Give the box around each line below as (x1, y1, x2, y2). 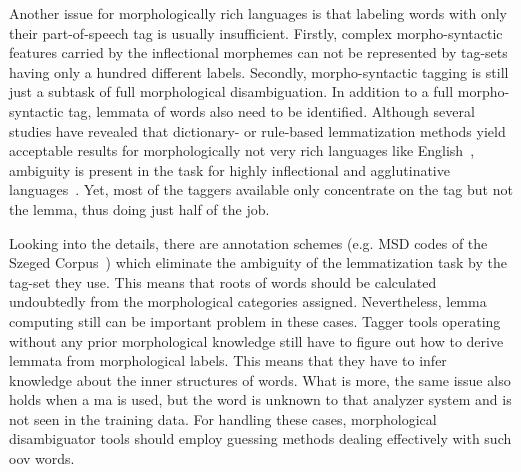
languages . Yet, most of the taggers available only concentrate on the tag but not (9, 179, 513, 200)
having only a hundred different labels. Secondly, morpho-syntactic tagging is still (9, 61, 509, 82)
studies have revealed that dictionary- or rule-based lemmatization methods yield (9, 120, 506, 141)
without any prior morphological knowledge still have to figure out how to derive (9, 330, 504, 351)
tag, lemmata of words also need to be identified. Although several (68, 100, 475, 121)
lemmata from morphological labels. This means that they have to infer (9, 350, 447, 371)
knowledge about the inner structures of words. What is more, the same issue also (9, 369, 511, 390)
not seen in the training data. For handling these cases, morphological (9, 408, 437, 429)
